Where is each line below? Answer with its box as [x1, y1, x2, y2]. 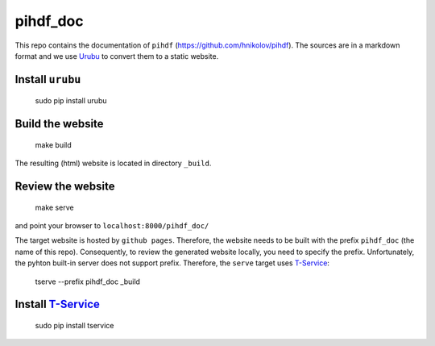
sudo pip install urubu [35, 96, 108, 106]
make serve [35, 202, 74, 212]
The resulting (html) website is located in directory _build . [14, 158, 212, 169]
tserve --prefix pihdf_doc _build [35, 277, 141, 286]
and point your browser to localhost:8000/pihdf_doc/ [14, 220, 209, 230]
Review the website [14, 179, 116, 193]
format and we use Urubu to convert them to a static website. [14, 51, 219, 60]
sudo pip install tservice [35, 320, 114, 330]
